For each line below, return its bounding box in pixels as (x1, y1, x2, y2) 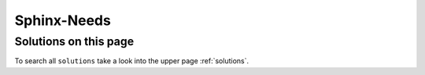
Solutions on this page (14, 34, 135, 48)
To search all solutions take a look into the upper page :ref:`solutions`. (14, 56, 249, 66)
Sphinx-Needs (14, 12, 112, 29)
